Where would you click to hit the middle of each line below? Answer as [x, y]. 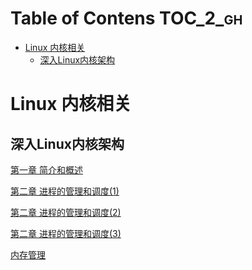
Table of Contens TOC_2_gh [126, 18]
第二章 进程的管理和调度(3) [66, 233]
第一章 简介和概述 [46, 169]
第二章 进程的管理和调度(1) [65, 191]
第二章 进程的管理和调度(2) [66, 212]
